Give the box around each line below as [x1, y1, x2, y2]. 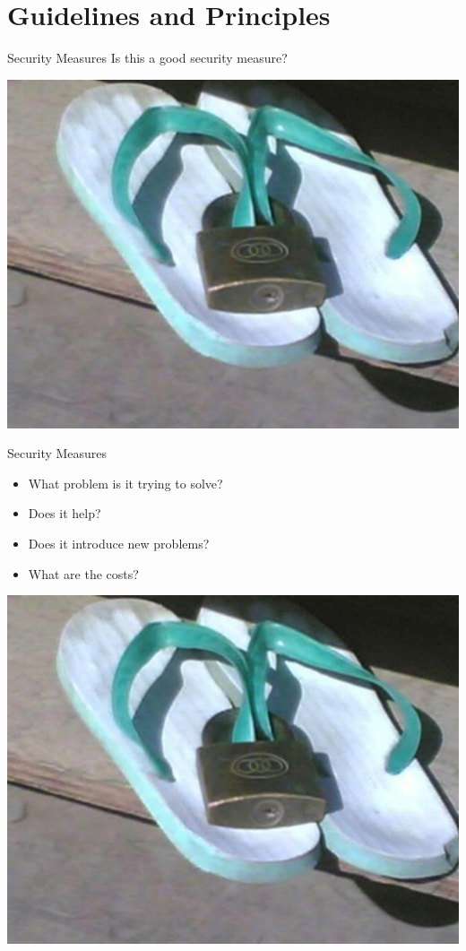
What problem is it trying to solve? [28, 473, 223, 492]
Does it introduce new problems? [28, 533, 210, 552]
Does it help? [28, 504, 101, 523]
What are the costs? [28, 564, 139, 583]
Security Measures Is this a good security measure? [7, 48, 288, 67]
